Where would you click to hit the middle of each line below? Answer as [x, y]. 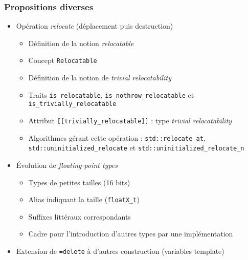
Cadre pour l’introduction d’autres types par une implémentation [131, 234]
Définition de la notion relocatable [81, 43]
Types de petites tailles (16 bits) [79, 182]
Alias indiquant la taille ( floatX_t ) [84, 199]
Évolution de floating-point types [67, 165]
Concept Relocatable [63, 60]
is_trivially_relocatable [72, 104]
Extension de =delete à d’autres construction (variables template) [120, 251]
